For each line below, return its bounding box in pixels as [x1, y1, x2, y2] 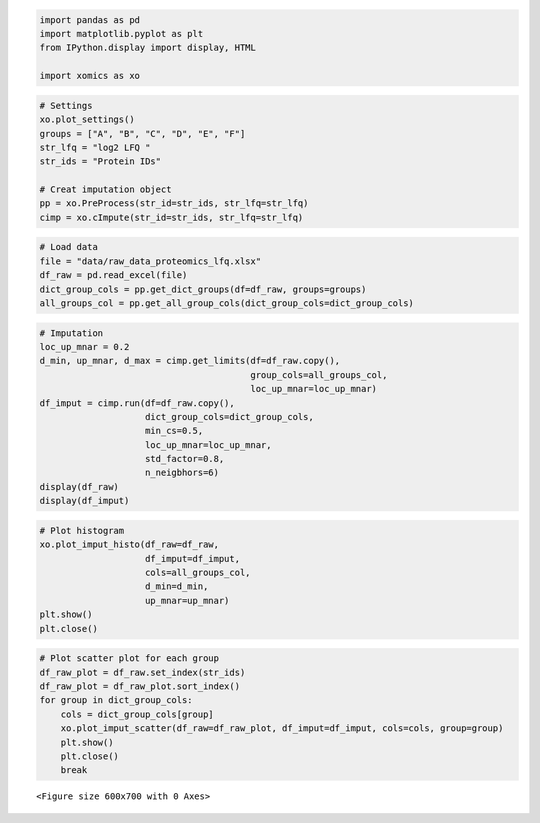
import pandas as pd [39, 14, 140, 25]
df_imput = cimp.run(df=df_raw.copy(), [39, 397, 235, 409]
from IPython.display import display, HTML [39, 42, 257, 54]
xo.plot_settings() [39, 114, 135, 125]
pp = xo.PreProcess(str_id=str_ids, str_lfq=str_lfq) [39, 198, 309, 209]
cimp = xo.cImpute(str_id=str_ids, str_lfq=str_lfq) [39, 211, 304, 223]
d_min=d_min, [145, 581, 209, 592]
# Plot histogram [39, 525, 125, 536]
